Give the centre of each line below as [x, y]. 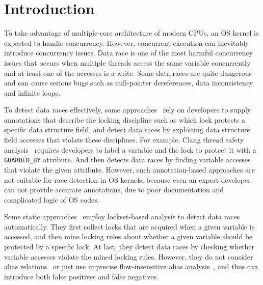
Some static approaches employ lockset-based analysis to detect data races [122, 217]
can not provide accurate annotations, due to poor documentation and [114, 190]
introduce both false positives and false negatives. [81, 276]
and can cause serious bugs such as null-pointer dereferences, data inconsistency [129, 83]
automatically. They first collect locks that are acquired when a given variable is [129, 226]
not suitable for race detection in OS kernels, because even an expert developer [127, 179]
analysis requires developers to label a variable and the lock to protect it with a [130, 149]
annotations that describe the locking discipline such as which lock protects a [125, 119]
